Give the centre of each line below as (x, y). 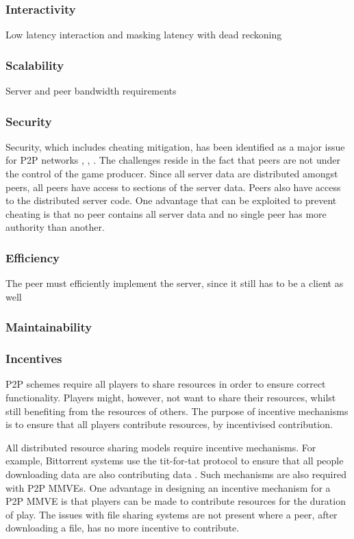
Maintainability (49, 327)
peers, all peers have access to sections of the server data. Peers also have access (173, 187)
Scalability (35, 65)
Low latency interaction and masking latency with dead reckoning (144, 35)
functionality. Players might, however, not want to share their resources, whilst (171, 398)
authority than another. (55, 227)
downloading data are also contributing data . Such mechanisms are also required (176, 474)
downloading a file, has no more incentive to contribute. (123, 528)
